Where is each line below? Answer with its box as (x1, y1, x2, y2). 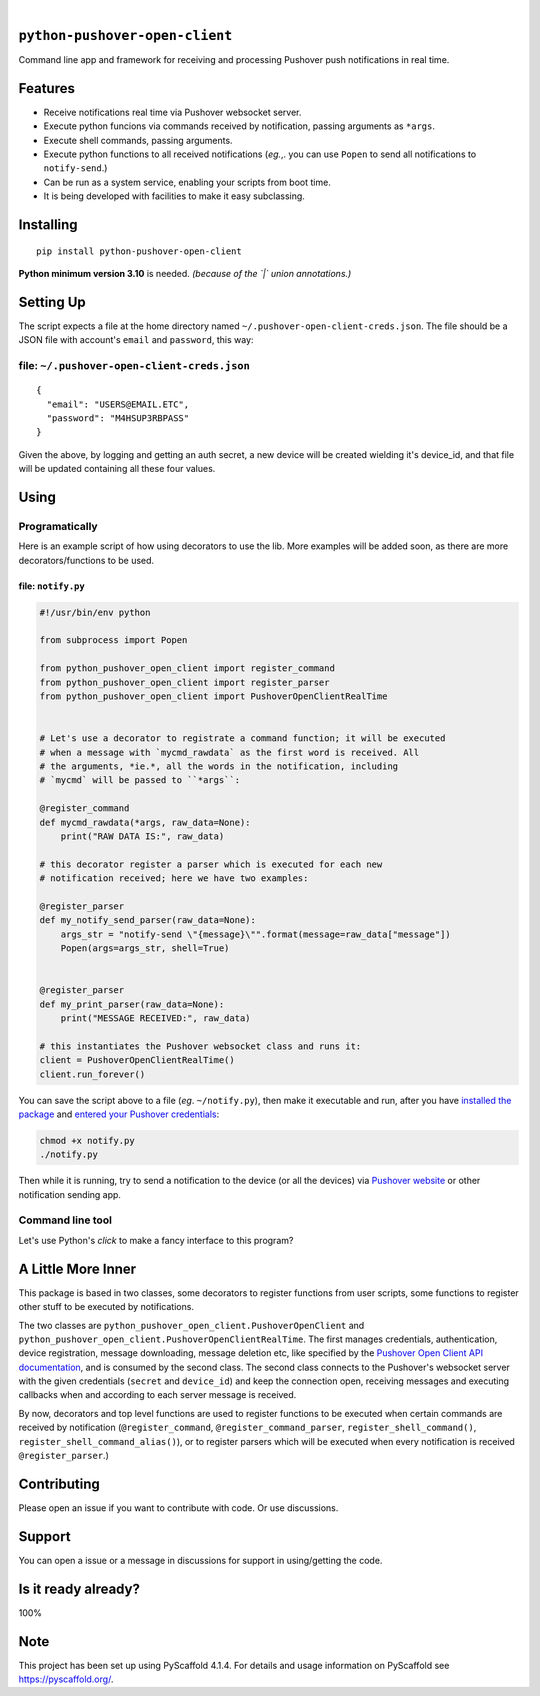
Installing (18, 216, 79, 233)
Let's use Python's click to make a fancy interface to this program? (18, 1234, 294, 1246)
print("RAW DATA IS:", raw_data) (60, 830, 225, 842)
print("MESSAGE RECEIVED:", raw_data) (60, 1013, 251, 1024)
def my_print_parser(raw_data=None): (39, 998, 225, 1010)
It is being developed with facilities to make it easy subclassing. (43, 190, 305, 202)
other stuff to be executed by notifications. (18, 1301, 195, 1313)
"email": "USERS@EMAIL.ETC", (46, 398, 190, 410)
